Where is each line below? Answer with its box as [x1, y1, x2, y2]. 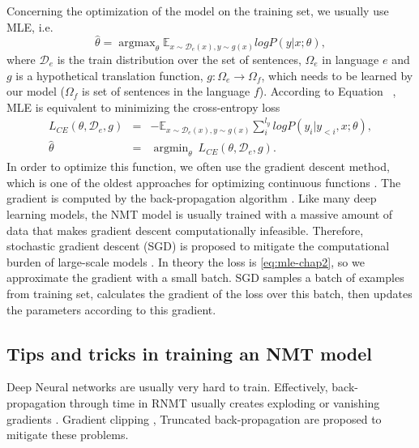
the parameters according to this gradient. [6, 301, 216, 318]
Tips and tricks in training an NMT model [6, 340, 373, 365]
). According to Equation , [259, 83, 396, 100]
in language [322, 50, 379, 67]
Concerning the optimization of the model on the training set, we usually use [6, 2, 389, 19]
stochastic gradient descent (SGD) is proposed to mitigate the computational [6, 237, 390, 254]
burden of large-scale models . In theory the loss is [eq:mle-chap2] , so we [6, 253, 365, 270]
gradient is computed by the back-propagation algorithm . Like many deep [6, 190, 377, 207]
